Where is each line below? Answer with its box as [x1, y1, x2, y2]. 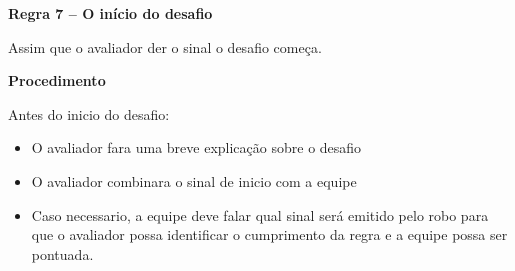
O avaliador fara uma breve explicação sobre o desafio [31, 137, 362, 158]
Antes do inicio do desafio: [8, 103, 170, 124]
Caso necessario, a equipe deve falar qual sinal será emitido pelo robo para [31, 204, 489, 225]
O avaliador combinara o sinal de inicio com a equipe [31, 170, 357, 191]
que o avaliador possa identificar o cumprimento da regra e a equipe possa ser [31, 224, 508, 245]
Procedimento [8, 70, 106, 91]
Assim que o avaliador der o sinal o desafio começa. [8, 36, 322, 57]
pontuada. [31, 243, 94, 264]
